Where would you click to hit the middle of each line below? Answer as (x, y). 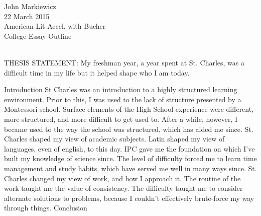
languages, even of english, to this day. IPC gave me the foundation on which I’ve (129, 148)
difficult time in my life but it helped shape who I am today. (97, 72)
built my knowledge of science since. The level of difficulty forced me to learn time (130, 158)
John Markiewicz (30, 6)
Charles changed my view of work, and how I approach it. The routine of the (122, 178)
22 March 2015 (27, 16)
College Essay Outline (38, 35)
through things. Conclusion (46, 208)
